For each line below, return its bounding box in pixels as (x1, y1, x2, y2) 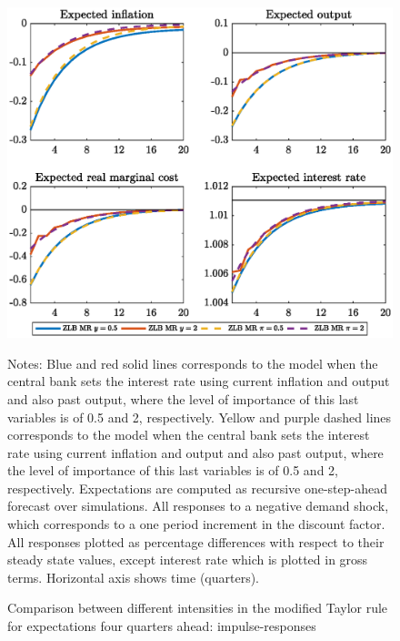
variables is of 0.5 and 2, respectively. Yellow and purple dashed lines (7, 407, 392, 426)
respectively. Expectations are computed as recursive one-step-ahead (7, 478, 387, 497)
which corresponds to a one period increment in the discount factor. (7, 514, 385, 534)
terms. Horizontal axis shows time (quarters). (7, 567, 260, 586)
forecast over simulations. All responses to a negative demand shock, (7, 496, 389, 515)
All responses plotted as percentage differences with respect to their (7, 532, 385, 551)
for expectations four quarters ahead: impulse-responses (7, 616, 316, 636)
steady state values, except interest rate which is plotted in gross (7, 550, 368, 569)
